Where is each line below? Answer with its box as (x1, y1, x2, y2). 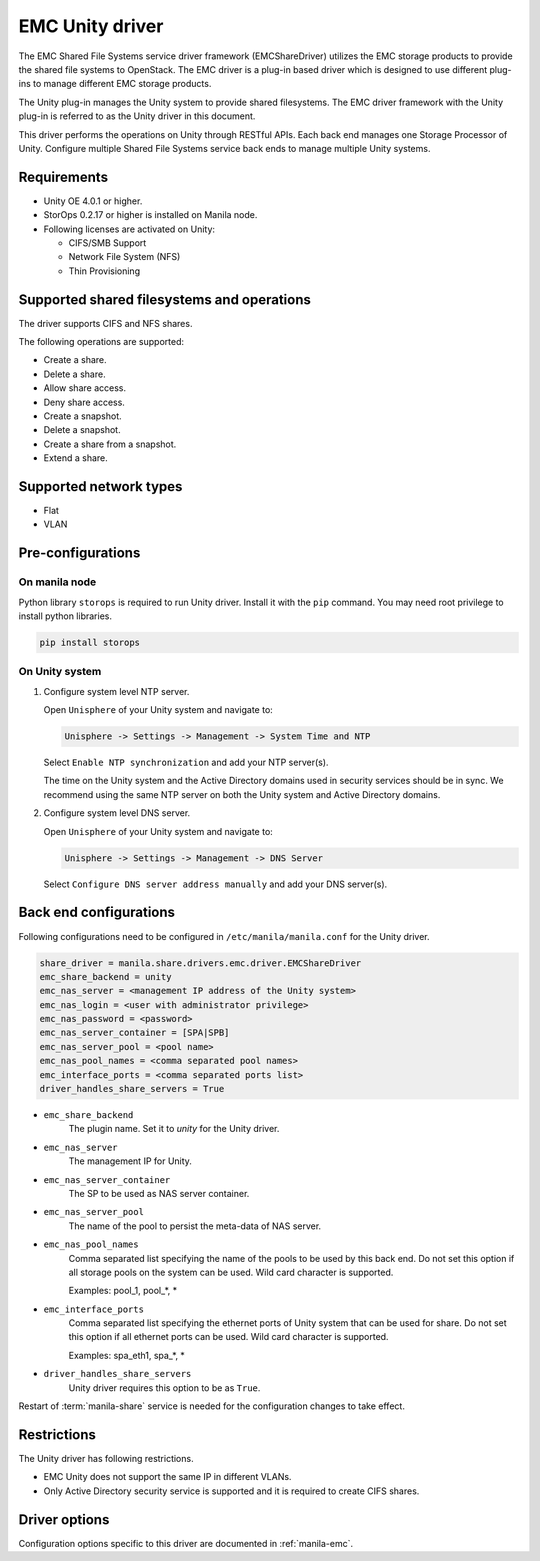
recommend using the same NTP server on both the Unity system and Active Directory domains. (43, 788, 441, 800)
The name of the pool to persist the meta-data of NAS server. (68, 1220, 322, 1232)
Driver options (18, 1511, 110, 1528)
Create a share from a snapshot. (43, 438, 177, 450)
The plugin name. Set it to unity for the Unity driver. (68, 1123, 280, 1135)
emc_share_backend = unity (39, 971, 172, 982)
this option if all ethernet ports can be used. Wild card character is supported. (68, 1331, 389, 1343)
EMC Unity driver (18, 15, 164, 37)
